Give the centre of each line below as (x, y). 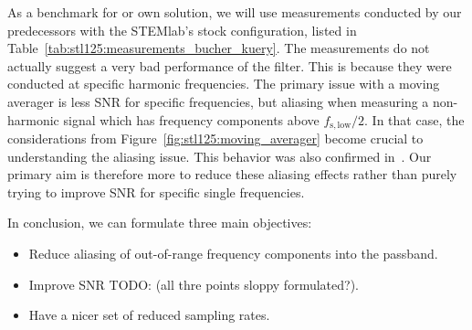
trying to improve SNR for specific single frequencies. (156, 192)
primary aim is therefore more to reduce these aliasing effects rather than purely (232, 174)
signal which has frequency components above (191, 119)
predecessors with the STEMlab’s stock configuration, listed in (182, 30)
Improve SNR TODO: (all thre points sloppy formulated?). (194, 284)
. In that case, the (414, 119)
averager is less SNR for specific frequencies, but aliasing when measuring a (218, 101)
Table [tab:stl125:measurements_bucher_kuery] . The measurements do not (219, 48)
